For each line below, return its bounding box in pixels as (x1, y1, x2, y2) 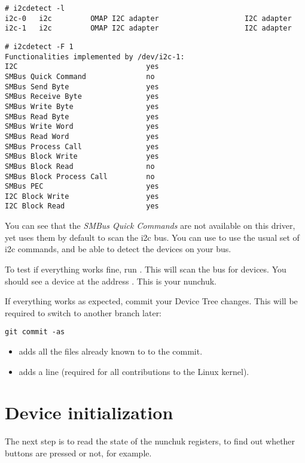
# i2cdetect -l (5, 4, 65, 13)
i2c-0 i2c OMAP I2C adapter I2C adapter (5, 14, 292, 23)
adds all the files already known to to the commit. (19, 344, 203, 357)
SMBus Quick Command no (5, 72, 155, 81)
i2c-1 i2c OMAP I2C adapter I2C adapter (5, 24, 292, 33)
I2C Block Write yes (5, 192, 159, 201)
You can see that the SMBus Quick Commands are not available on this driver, (5, 219, 295, 232)
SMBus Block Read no (5, 162, 155, 171)
